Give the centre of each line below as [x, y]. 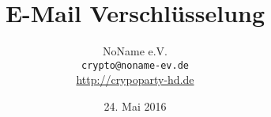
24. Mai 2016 [135, 106]
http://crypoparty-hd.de [135, 79]
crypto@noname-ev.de [135, 65]
